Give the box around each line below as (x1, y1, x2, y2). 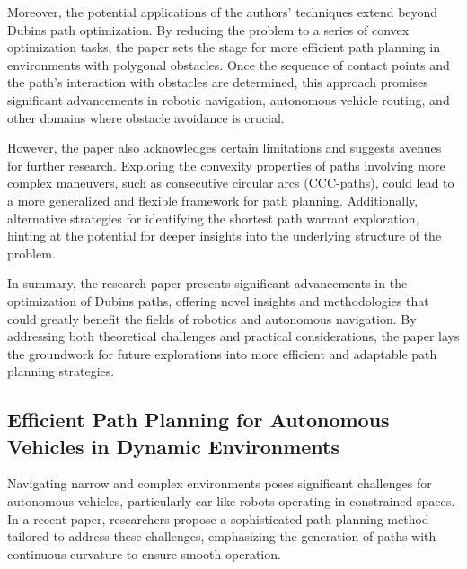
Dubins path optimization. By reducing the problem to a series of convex (7, 20, 410, 39)
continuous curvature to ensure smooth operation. (7, 544, 281, 563)
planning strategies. (7, 362, 115, 381)
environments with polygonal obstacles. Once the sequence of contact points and (7, 55, 450, 74)
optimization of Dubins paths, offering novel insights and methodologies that (7, 291, 429, 310)
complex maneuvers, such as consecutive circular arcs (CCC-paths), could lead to (7, 173, 454, 192)
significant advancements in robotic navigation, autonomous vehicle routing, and (7, 90, 450, 109)
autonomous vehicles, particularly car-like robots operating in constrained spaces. (7, 492, 455, 511)
